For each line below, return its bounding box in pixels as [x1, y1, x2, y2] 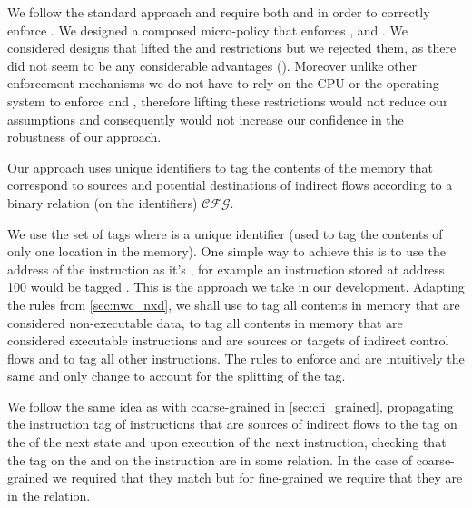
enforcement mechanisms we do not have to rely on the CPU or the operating [7, 74, 439, 93]
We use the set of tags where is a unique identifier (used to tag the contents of [7, 224, 443, 243]
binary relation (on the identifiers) [7, 193, 198, 212]
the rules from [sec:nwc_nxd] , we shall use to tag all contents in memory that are [7, 294, 460, 314]
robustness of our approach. [7, 127, 162, 146]
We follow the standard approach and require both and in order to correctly [7, 3, 430, 21]
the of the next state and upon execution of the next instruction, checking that [7, 433, 447, 452]
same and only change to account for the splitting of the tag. [7, 366, 346, 385]
